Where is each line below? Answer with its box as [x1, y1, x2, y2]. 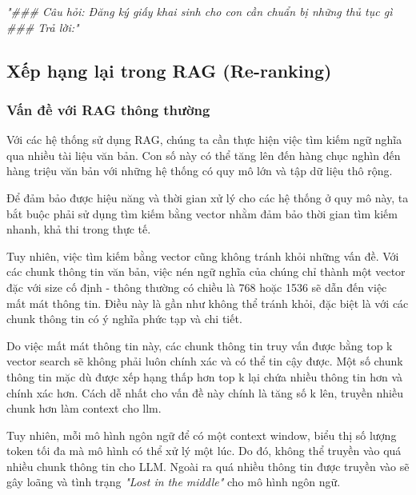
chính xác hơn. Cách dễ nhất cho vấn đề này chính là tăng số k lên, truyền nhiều [6, 384, 403, 401]
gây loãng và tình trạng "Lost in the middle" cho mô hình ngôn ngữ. [6, 473, 341, 490]
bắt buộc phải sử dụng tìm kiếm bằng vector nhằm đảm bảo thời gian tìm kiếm [6, 205, 398, 222]
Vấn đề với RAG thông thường [6, 99, 210, 119]
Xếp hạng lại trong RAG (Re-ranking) [6, 58, 332, 82]
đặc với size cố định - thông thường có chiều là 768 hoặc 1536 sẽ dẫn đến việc [6, 278, 387, 295]
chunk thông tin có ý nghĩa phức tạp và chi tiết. [6, 310, 242, 327]
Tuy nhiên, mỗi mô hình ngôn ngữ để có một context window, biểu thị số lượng [6, 426, 397, 443]
